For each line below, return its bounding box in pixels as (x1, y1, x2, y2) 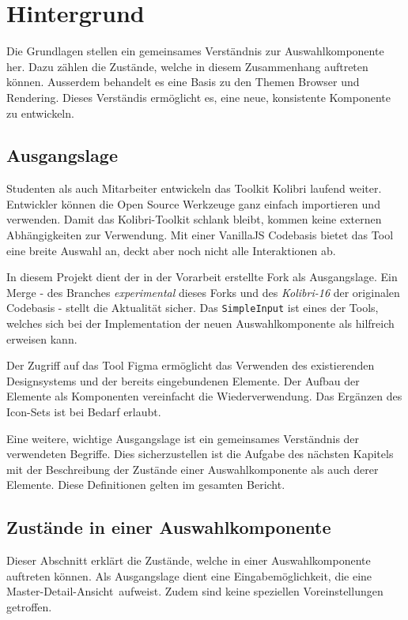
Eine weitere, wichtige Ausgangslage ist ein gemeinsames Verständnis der (6, 430, 360, 446)
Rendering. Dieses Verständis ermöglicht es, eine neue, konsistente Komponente (6, 88, 391, 105)
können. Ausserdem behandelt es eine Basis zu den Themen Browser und (6, 73, 360, 90)
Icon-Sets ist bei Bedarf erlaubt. (6, 404, 161, 420)
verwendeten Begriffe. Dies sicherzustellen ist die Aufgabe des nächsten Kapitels (6, 445, 394, 462)
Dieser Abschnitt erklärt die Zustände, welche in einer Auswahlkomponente (6, 552, 371, 569)
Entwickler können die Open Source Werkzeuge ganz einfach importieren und (6, 195, 380, 212)
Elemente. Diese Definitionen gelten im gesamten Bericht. (6, 476, 285, 493)
